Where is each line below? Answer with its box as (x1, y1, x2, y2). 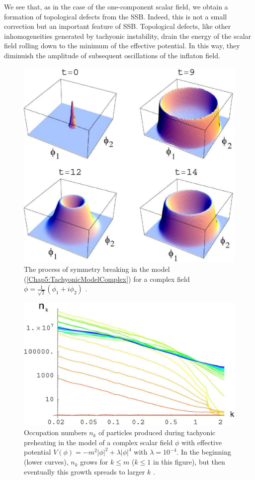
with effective (181, 437, 222, 447)
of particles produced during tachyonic (98, 427, 216, 438)
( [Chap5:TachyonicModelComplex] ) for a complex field (24, 273, 190, 284)
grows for (80, 457, 108, 467)
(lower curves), (24, 457, 69, 467)
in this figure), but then (153, 457, 225, 467)
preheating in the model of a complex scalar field (24, 437, 173, 447)
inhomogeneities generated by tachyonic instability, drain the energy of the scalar (4, 30, 252, 41)
